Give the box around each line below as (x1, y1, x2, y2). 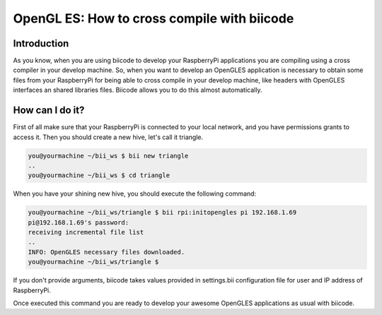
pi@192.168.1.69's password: (28, 218, 129, 226)
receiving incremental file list (28, 228, 144, 237)
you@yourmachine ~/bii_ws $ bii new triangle (28, 152, 189, 160)
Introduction (13, 37, 69, 49)
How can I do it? (13, 105, 85, 117)
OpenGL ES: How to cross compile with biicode (13, 11, 294, 26)
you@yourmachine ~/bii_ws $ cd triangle (28, 172, 170, 179)
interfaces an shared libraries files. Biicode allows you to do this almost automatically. (13, 85, 262, 95)
